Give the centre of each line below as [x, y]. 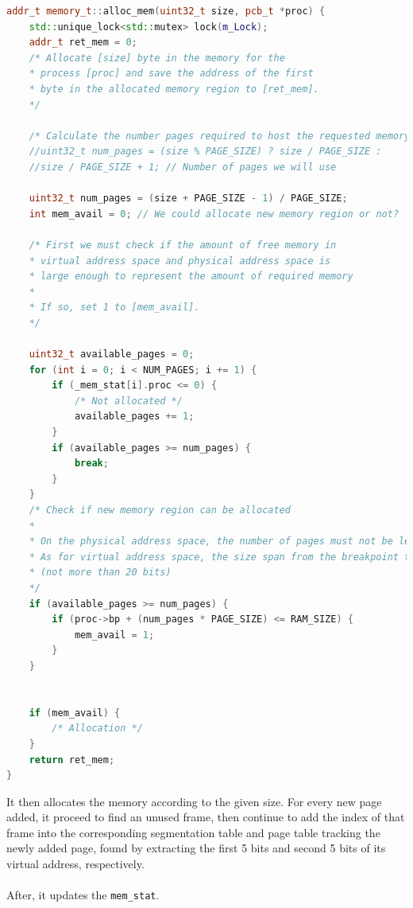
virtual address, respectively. [75, 864]
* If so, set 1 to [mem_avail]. [114, 308]
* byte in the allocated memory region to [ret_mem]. [174, 89]
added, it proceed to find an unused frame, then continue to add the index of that [206, 817]
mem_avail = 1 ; [114, 635]
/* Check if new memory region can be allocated [160, 510]
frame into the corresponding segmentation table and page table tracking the [193, 832]
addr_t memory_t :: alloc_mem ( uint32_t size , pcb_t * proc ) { [166, 11]
